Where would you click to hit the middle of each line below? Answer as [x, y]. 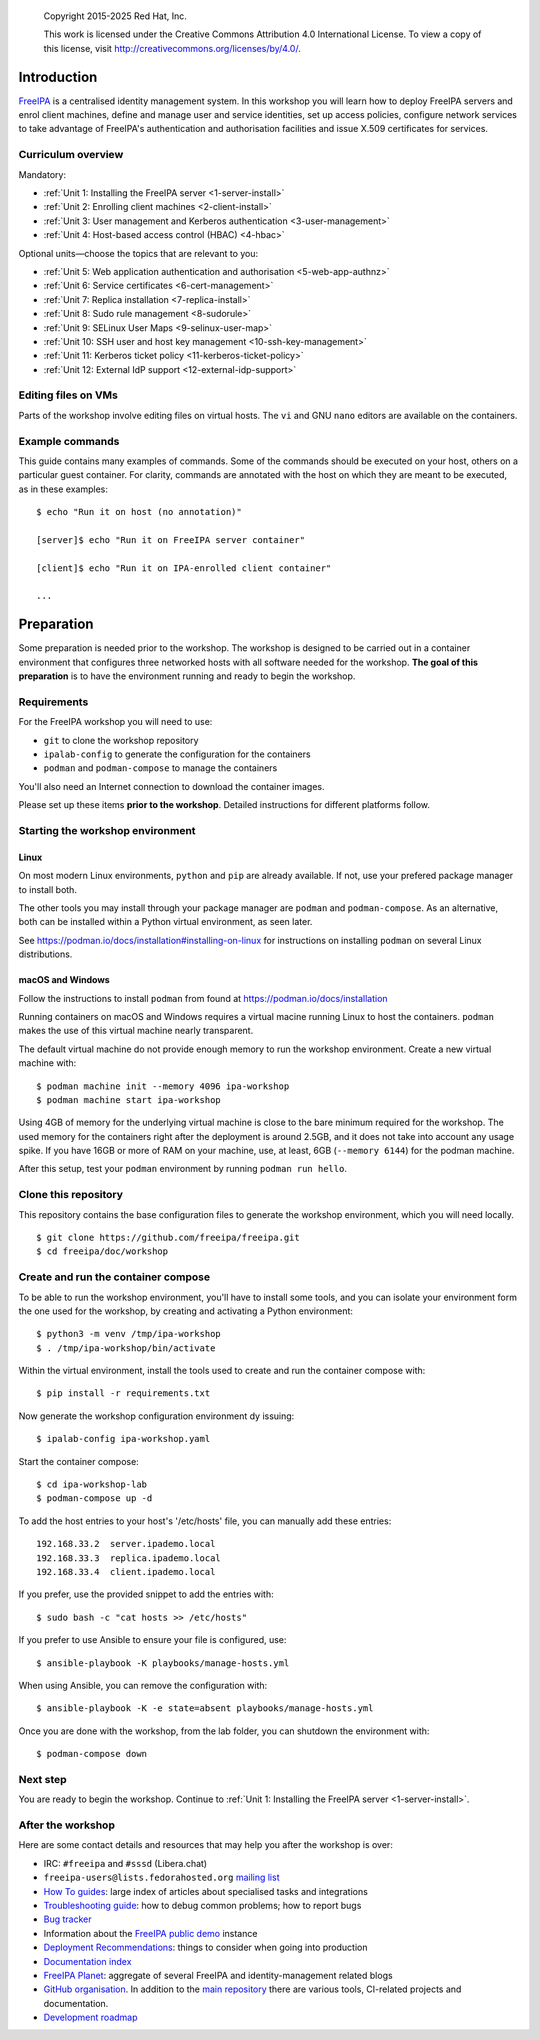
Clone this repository [71, 1195]
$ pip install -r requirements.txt [123, 1393]
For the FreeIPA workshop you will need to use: [115, 722]
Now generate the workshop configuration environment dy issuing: [156, 1416]
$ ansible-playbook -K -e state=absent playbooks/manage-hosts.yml [205, 1708]
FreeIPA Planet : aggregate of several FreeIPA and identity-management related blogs [218, 1975]
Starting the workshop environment [107, 831]
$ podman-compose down [92, 1754]
